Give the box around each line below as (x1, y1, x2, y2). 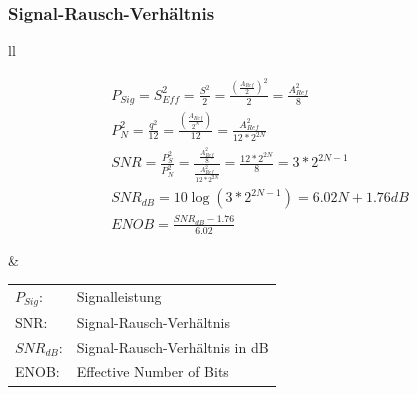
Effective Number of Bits (76, 361, 229, 382)
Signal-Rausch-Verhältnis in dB (76, 336, 269, 357)
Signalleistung (76, 286, 162, 307)
